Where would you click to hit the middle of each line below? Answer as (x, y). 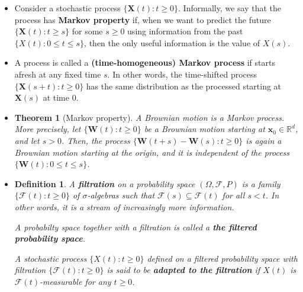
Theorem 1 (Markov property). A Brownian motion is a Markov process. (149, 117)
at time (56, 97)
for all (233, 195)
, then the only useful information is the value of (172, 42)
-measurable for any (75, 281)
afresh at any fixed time (58, 74)
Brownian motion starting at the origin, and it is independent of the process (152, 152)
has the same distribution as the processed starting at (184, 86)
